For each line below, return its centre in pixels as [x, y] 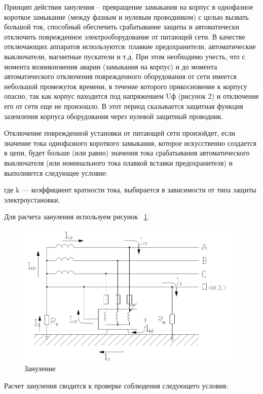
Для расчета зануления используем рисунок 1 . [77, 216]
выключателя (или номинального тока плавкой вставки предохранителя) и [119, 162]
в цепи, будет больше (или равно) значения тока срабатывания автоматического [127, 153]
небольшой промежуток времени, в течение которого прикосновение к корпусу [126, 86]
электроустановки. [32, 199]
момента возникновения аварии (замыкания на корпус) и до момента [111, 66]
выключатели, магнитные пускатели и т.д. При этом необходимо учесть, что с [125, 56]
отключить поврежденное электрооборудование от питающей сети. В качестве [125, 36]
